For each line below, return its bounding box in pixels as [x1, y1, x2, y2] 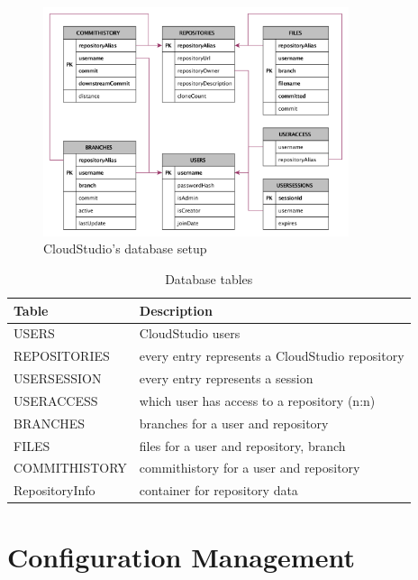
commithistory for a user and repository [139, 458, 360, 477]
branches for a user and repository [139, 413, 329, 432]
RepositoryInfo [14, 481, 95, 500]
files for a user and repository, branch [139, 436, 346, 455]
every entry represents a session [139, 369, 313, 388]
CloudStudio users [139, 324, 241, 343]
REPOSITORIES [14, 346, 110, 365]
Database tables [165, 269, 253, 288]
